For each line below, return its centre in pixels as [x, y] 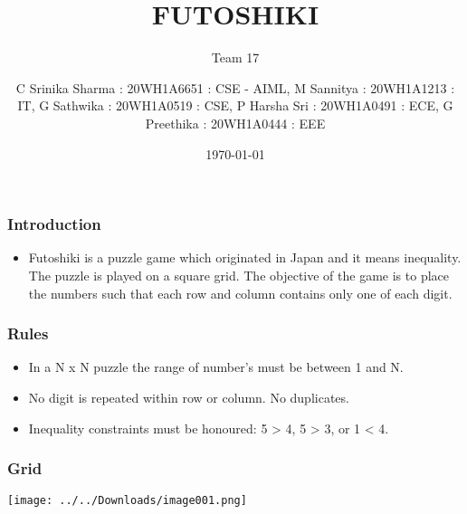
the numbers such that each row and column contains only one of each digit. [240, 293]
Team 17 [235, 57]
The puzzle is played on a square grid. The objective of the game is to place [238, 275]
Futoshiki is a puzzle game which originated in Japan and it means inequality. [245, 257]
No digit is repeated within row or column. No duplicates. [189, 397]
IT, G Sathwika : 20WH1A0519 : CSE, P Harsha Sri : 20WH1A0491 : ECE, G [235, 105]
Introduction [54, 224]
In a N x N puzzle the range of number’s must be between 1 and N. [216, 367]
